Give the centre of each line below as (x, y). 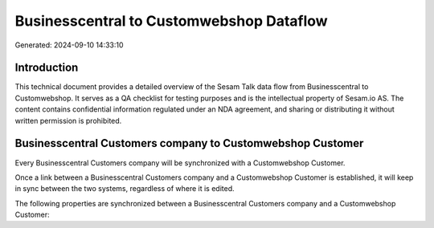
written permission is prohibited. (68, 120)
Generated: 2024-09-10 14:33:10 (69, 45)
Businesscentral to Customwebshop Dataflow (172, 21)
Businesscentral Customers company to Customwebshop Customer (189, 143)
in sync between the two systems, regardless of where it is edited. (125, 189)
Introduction (47, 68)
